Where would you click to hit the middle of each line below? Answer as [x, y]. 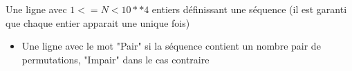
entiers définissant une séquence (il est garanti [249, 9]
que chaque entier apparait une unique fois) [98, 22]
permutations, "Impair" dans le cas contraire [115, 59]
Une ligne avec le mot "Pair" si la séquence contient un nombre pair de [171, 46]
